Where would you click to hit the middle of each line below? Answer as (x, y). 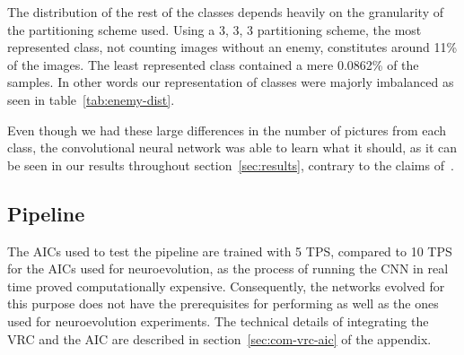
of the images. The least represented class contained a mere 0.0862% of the (213, 64)
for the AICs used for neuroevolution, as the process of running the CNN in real (228, 268)
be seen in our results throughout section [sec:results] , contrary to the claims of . (231, 165)
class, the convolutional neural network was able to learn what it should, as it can (232, 147)
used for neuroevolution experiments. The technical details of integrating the (218, 320)
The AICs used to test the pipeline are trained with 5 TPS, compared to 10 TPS (230, 251)
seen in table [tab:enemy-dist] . (91, 99)
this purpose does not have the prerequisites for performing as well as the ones (223, 303)
